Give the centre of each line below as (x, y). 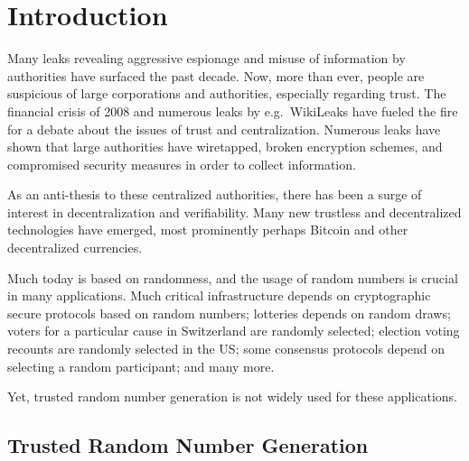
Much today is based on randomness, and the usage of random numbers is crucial (233, 277)
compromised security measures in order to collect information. (182, 164)
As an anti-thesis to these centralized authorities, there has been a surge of (215, 194)
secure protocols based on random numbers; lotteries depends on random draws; (229, 313)
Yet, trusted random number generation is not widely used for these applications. (232, 396)
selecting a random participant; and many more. (141, 366)
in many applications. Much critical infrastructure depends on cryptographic (219, 295)
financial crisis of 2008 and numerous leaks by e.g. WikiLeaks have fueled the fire (233, 111)
